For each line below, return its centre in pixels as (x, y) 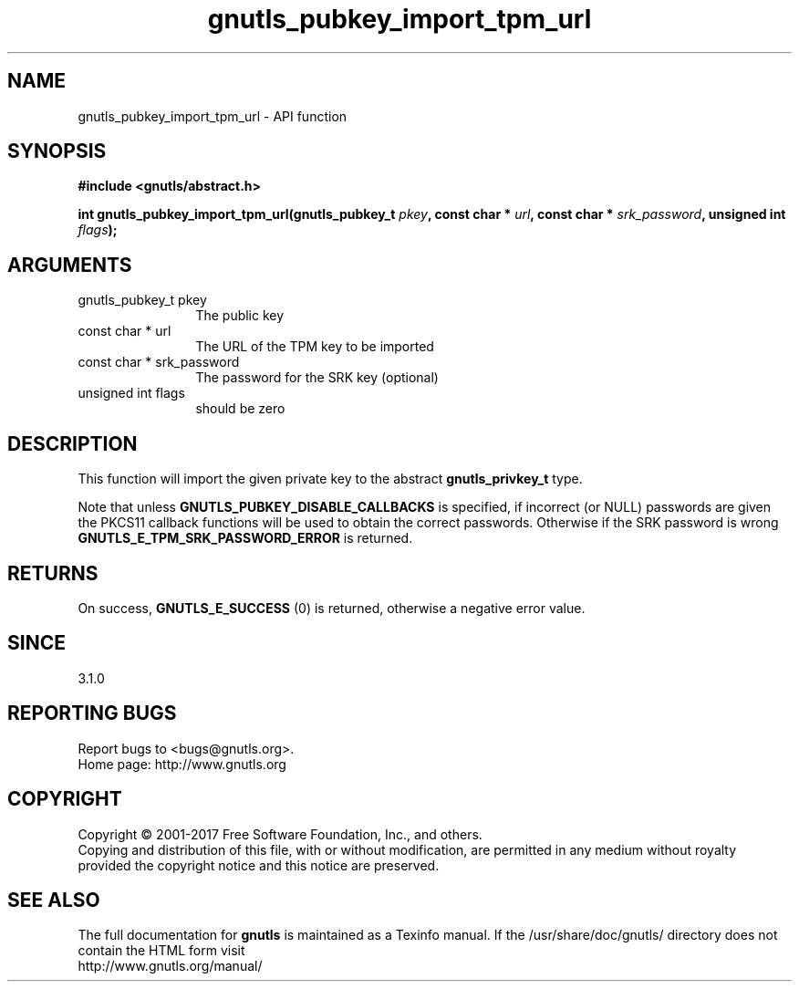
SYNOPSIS (57, 151)
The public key (240, 316)
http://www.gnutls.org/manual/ (170, 966)
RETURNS (53, 573)
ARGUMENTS (70, 265)
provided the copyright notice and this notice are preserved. (259, 865)
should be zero (240, 409)
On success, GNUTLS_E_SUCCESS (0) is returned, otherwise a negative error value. (332, 608)
